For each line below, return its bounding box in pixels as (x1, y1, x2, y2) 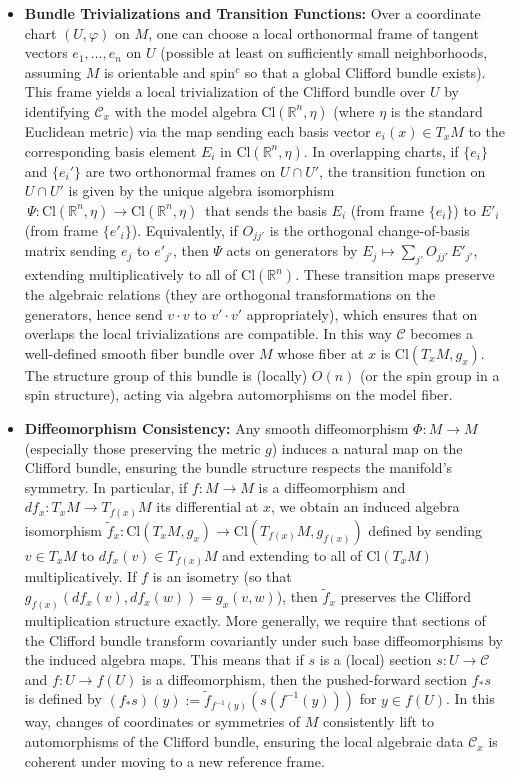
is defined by (24, 688, 102, 709)
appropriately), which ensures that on (246, 303, 478, 324)
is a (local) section (319, 649, 432, 670)
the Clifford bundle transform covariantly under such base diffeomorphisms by (24, 629, 503, 650)
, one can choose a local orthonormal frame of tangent (148, 22, 479, 43)
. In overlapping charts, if (303, 140, 459, 161)
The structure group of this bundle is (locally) (24, 364, 308, 385)
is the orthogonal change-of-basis (269, 219, 470, 240)
